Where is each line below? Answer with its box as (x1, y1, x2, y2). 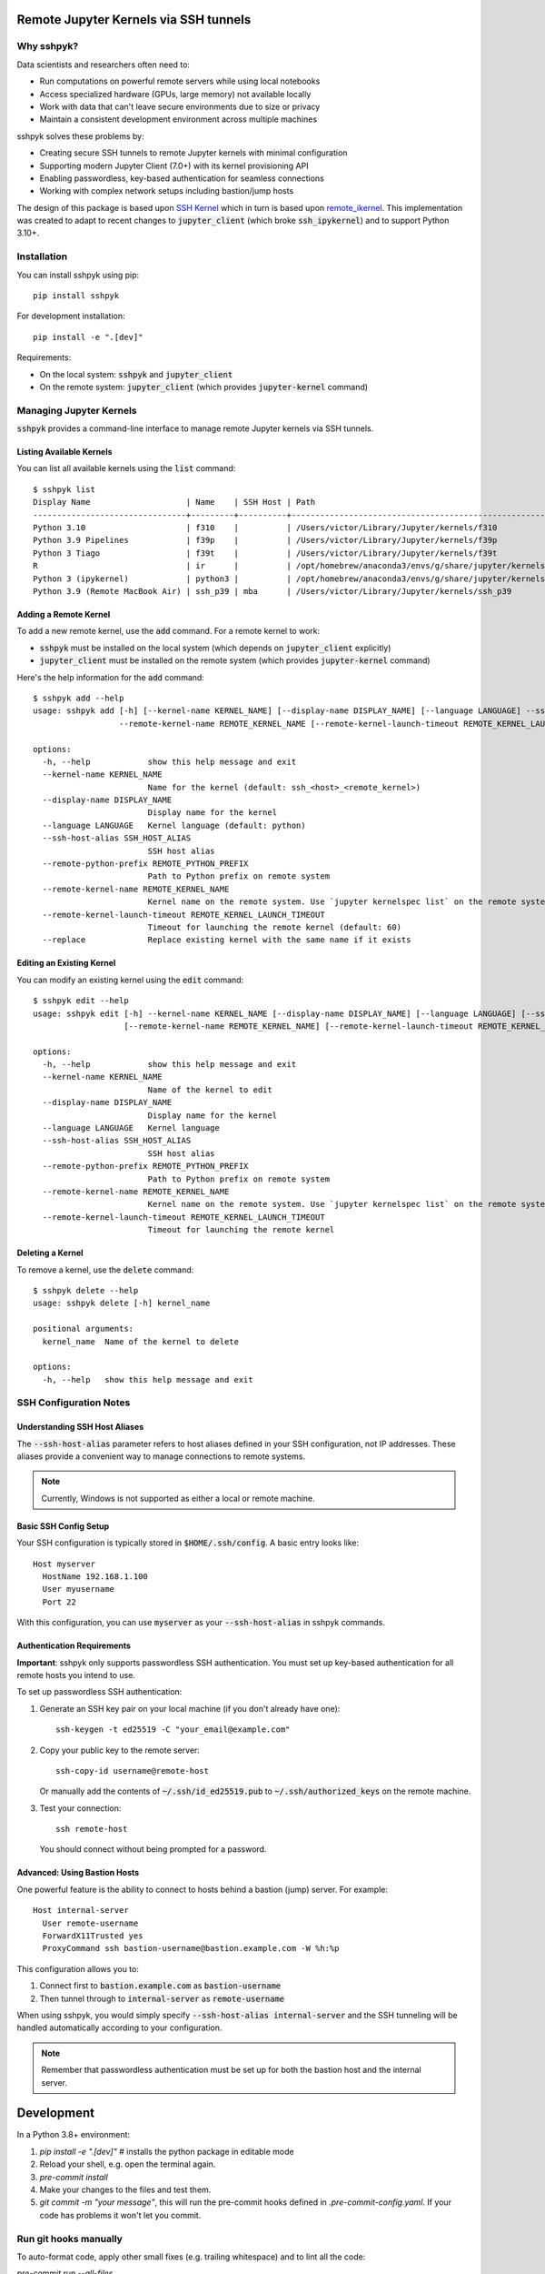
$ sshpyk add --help (33, 692, 124, 703)
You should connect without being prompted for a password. (39, 1844, 267, 1855)
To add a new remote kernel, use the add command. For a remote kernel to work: (16, 626, 321, 637)
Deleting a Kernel (16, 1247, 84, 1259)
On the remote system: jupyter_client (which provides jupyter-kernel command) (39, 381, 368, 392)
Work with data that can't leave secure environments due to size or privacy (39, 101, 321, 112)
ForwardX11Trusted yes (42, 1931, 144, 1941)
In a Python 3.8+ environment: (16, 2129, 131, 2140)
